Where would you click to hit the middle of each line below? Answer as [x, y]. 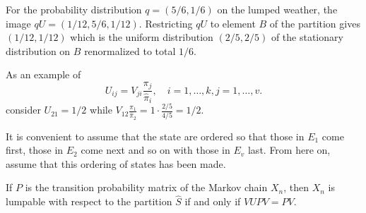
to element [233, 23]
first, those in [35, 150]
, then [296, 187]
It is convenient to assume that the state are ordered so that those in [155, 136]
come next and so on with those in [155, 150]
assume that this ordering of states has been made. [116, 163]
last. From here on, [289, 150]
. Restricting [166, 23]
